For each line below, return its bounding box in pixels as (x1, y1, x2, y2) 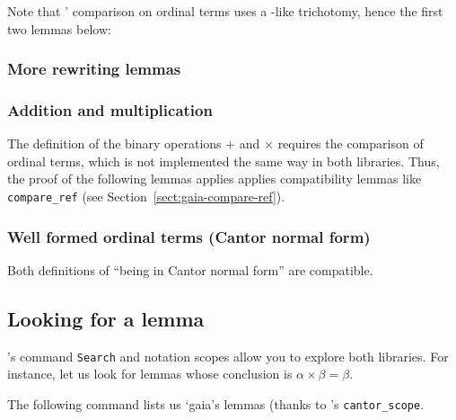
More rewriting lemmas (7, 58, 181, 80)
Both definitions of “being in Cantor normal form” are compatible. (7, 260, 373, 279)
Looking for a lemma (7, 304, 205, 332)
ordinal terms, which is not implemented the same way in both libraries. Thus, (7, 151, 440, 170)
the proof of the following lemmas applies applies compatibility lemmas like (7, 169, 422, 188)
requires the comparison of (277, 134, 424, 153)
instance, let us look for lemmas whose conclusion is (7, 364, 293, 383)
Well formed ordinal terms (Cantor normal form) (7, 225, 371, 247)
